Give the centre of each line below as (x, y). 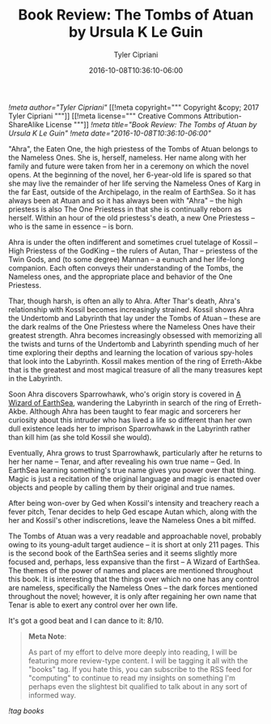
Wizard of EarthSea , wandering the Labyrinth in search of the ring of (123, 402)
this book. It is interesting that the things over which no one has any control (134, 579)
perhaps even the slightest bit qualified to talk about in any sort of (138, 686)
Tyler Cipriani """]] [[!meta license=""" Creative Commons (105, 116)
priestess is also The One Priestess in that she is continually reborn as (125, 209)
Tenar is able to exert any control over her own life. (93, 605)
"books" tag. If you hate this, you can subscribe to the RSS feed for (140, 669)
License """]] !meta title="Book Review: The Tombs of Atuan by (151, 124)
